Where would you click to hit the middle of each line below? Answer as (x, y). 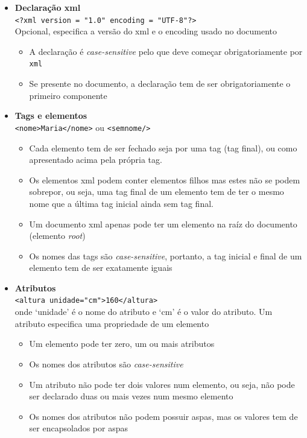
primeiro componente (68, 95)
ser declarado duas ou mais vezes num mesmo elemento (131, 396)
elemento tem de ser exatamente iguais (101, 268)
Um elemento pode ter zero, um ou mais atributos (122, 344)
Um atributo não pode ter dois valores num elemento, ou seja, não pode (162, 384)
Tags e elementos (51, 116)
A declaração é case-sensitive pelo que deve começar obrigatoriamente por (166, 51)
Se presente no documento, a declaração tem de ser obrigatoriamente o (160, 84)
